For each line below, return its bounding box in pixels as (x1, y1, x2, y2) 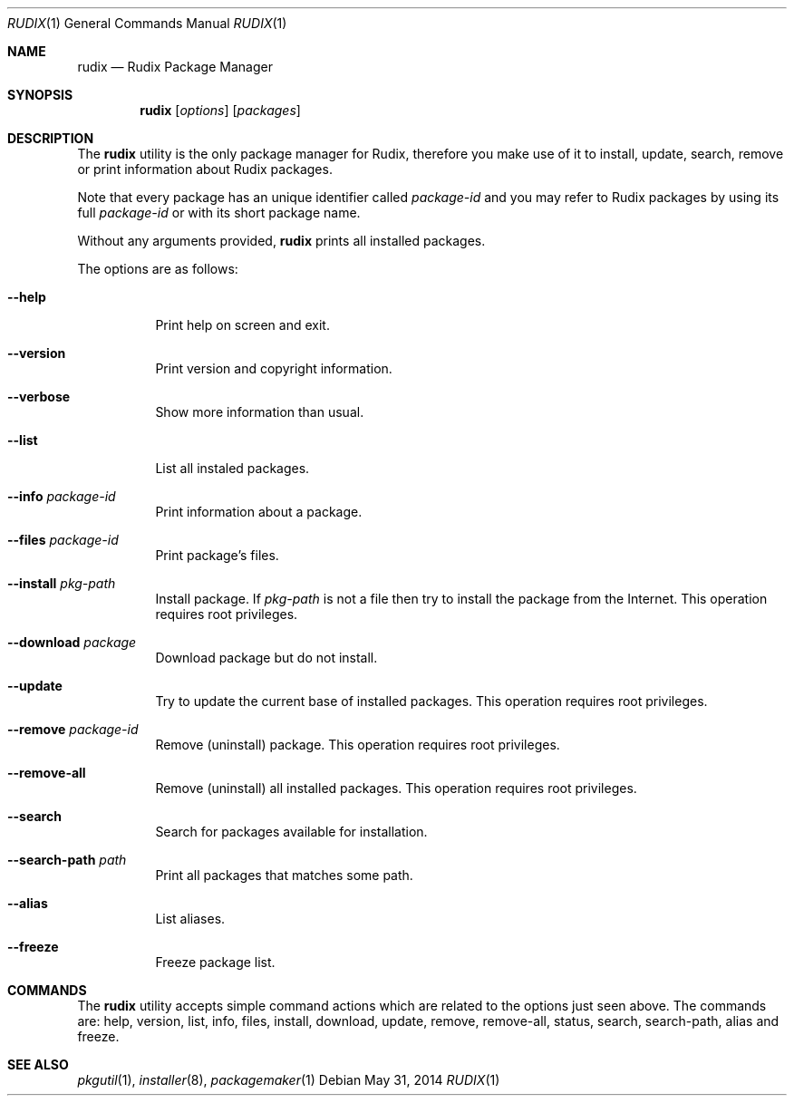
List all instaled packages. (155, 460, 310, 476)
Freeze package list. (155, 954, 276, 970)
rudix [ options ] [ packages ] (140, 102, 301, 118)
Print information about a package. (155, 504, 363, 519)
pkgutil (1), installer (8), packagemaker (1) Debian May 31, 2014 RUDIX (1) (77, 1072, 500, 1088)
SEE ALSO (7, 1057, 69, 1072)
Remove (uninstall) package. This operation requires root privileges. (155, 737, 560, 752)
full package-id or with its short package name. (77, 205, 361, 220)
